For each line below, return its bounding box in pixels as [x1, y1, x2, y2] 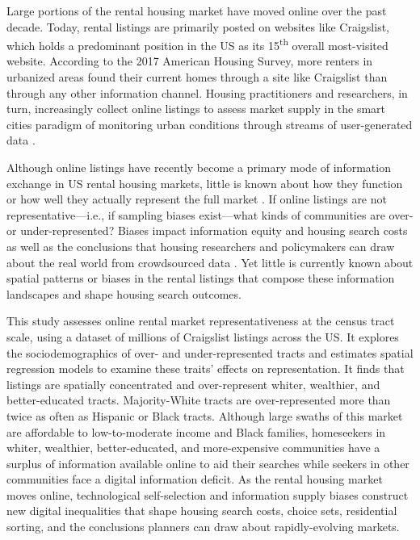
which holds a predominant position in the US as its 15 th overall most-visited [6, 35, 388, 53]
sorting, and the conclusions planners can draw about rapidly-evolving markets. [6, 518, 400, 535]
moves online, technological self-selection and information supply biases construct [6, 486, 409, 503]
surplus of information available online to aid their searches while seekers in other [6, 454, 409, 471]
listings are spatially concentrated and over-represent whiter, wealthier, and [6, 375, 380, 392]
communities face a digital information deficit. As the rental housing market [6, 471, 383, 488]
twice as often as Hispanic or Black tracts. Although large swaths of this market [6, 407, 403, 424]
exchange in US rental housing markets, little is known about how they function [6, 174, 403, 191]
